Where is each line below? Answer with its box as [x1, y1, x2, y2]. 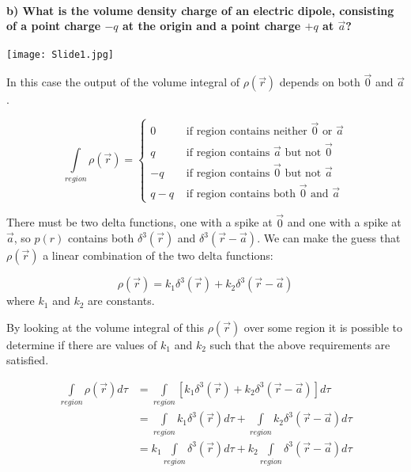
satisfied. [6, 352, 49, 368]
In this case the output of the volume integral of [6, 74, 239, 90]
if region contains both [186, 188, 296, 200]
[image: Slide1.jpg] [6, 49, 115, 61]
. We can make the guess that [257, 230, 401, 246]
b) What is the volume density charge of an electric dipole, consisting [6, 2, 394, 18]
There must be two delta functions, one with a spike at [6, 214, 273, 230]
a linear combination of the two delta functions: [43, 247, 273, 264]
